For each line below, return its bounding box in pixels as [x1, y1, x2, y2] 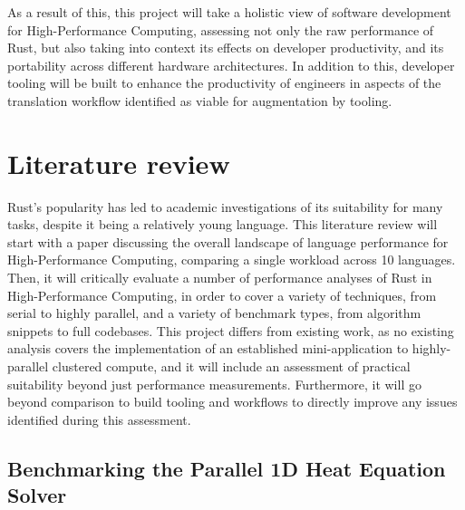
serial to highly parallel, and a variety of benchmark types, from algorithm [7, 303, 421, 322]
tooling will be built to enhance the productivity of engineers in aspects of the [7, 73, 441, 92]
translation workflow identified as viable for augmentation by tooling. [7, 91, 392, 110]
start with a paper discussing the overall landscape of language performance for [7, 232, 449, 251]
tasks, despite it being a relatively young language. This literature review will [7, 215, 438, 234]
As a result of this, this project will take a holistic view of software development [7, 3, 451, 21]
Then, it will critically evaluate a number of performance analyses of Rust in [7, 268, 432, 287]
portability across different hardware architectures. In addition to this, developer [7, 55, 455, 74]
